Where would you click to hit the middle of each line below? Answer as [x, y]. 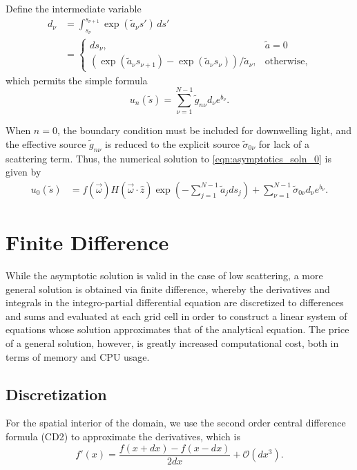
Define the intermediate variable [74, 8]
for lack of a [284, 143]
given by [23, 172]
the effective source [46, 143]
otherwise [285, 62]
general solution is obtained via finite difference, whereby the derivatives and [168, 289]
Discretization [56, 394]
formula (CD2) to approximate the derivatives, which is [123, 436]
